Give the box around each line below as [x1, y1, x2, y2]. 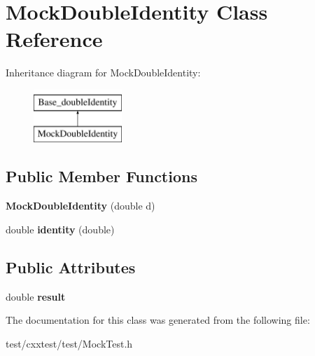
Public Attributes [6, 256, 136, 278]
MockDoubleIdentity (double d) [6, 198, 155, 213]
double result [6, 289, 66, 303]
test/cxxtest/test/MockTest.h [6, 336, 133, 350]
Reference [6, 25, 103, 53]
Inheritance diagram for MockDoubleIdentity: [6, 65, 201, 80]
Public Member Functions [6, 165, 197, 187]
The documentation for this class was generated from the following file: [6, 313, 310, 327]
